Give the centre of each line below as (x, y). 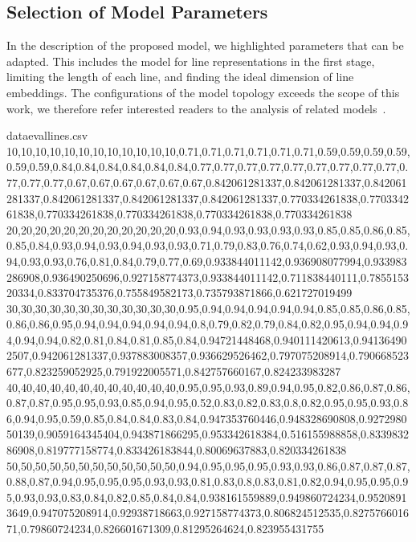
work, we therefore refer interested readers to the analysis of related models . (196, 108)
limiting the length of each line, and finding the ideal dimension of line (180, 77)
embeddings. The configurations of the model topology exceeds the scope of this (203, 92)
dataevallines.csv (47, 135)
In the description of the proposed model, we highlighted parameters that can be (205, 45)
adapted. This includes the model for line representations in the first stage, (191, 61)
